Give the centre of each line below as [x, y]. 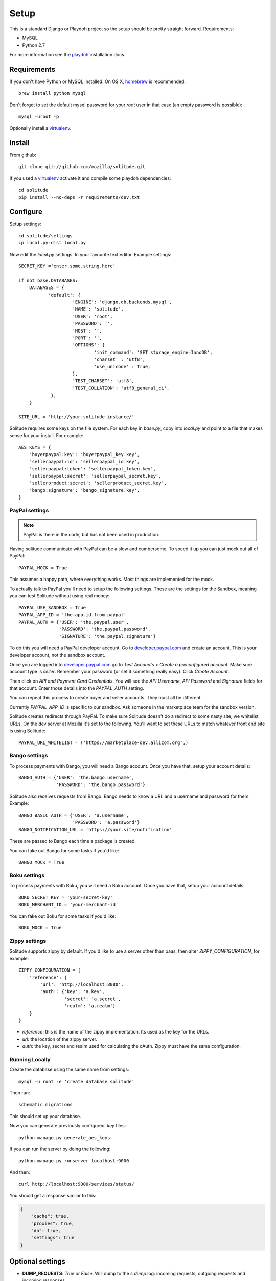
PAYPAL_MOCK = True [43, 568]
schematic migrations [45, 1105]
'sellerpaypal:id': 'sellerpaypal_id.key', [84, 462]
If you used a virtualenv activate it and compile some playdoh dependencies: [90, 178]
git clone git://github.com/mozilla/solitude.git [82, 167]
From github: [23, 155]
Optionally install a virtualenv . [40, 128]
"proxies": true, [53, 1224]
